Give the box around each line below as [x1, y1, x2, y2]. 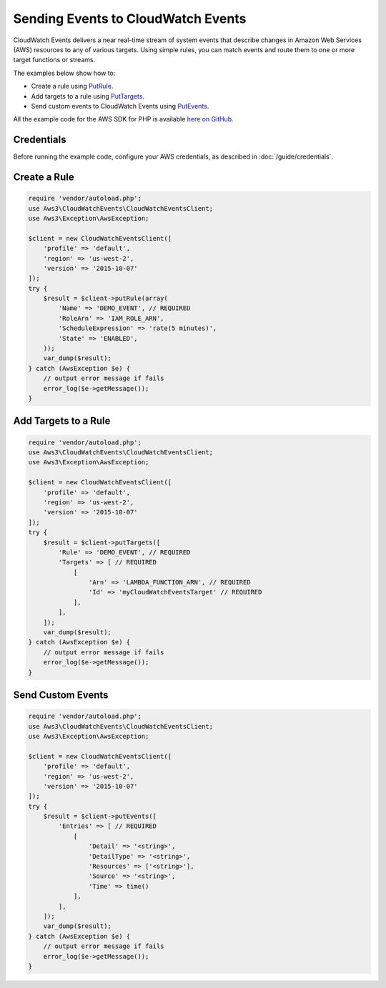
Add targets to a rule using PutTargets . [31, 91, 145, 100]
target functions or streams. [13, 56, 96, 64]
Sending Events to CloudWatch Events [13, 11, 247, 26]
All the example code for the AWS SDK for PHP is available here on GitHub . [13, 115, 234, 124]
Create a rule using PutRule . [31, 82, 114, 91]
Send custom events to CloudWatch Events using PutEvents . [31, 101, 209, 110]
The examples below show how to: [13, 69, 116, 77]
